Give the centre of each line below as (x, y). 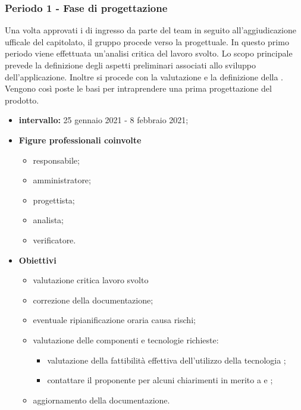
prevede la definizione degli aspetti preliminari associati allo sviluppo (131, 65)
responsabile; (56, 160)
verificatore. (54, 240)
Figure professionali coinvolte (80, 140)
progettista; (54, 200)
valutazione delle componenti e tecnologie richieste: (126, 339)
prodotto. (22, 100)
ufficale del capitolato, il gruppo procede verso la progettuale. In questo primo (147, 41)
